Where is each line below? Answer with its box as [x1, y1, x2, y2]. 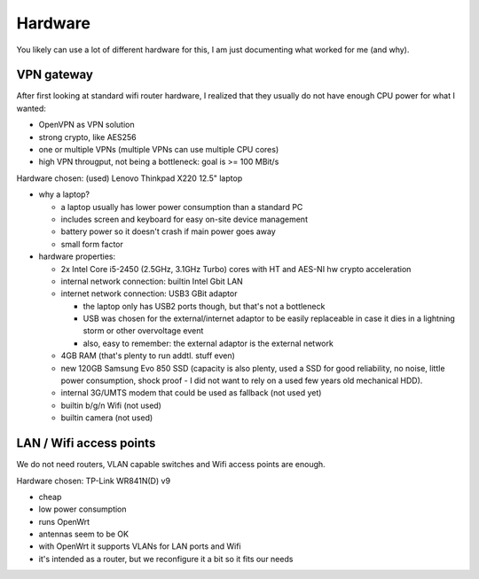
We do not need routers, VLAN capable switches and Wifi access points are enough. [16, 459, 326, 470]
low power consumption [38, 504, 128, 514]
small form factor [60, 239, 124, 249]
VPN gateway [16, 67, 93, 82]
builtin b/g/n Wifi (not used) [60, 400, 161, 411]
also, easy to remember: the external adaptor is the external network [82, 338, 334, 348]
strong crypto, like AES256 [38, 131, 137, 142]
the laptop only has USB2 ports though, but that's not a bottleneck [82, 301, 326, 311]
